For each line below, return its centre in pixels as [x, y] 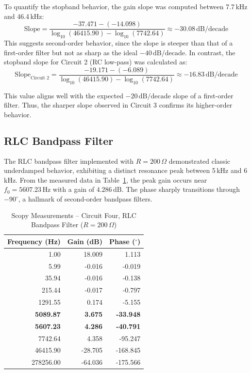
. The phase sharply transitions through [181, 189]
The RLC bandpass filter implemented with [69, 161]
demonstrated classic [199, 161]
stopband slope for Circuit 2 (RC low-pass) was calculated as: [96, 62]
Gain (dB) [85, 241]
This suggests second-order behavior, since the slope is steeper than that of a [118, 43]
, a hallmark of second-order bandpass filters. [85, 199]
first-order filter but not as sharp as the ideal [71, 52]
